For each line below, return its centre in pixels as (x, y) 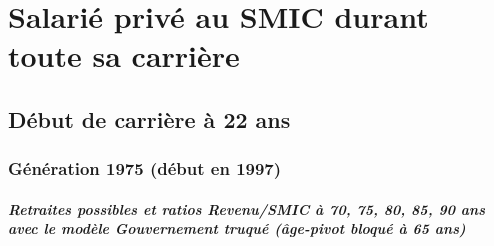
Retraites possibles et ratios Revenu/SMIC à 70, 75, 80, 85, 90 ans (246, 208)
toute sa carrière (124, 55)
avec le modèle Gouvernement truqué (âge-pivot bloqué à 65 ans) (237, 228)
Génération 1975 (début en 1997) (145, 168)
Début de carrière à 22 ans (149, 118)
